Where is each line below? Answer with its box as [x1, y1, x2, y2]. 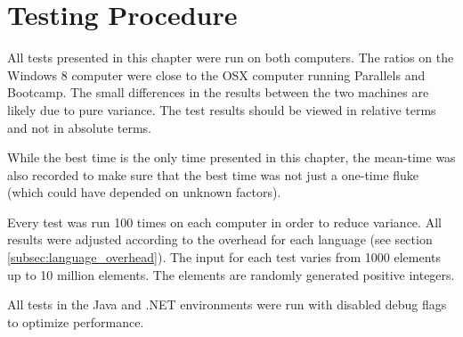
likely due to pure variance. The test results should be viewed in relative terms [7, 100, 436, 119]
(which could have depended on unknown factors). [7, 183, 281, 201]
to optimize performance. [7, 312, 144, 331]
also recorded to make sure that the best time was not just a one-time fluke [7, 165, 419, 184]
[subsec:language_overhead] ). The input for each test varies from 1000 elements [7, 248, 442, 267]
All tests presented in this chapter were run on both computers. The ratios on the [7, 48, 454, 67]
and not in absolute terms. [7, 118, 151, 136]
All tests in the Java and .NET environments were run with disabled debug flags [7, 295, 447, 314]
